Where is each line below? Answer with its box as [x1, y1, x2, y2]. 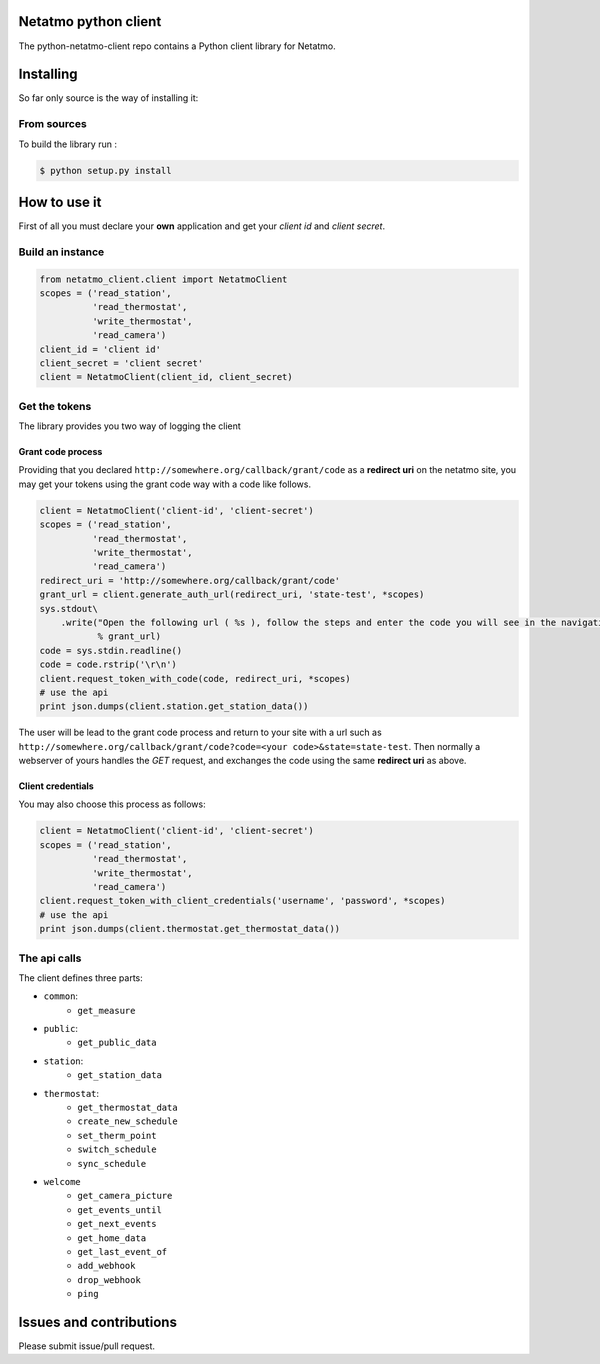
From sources [18, 117, 87, 131]
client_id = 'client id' [39, 343, 162, 355]
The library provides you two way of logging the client [18, 420, 242, 432]
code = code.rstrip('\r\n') [39, 659, 177, 670]
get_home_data [77, 1232, 147, 1244]
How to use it [18, 193, 102, 210]
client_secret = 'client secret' [39, 357, 204, 369]
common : [43, 990, 79, 1002]
